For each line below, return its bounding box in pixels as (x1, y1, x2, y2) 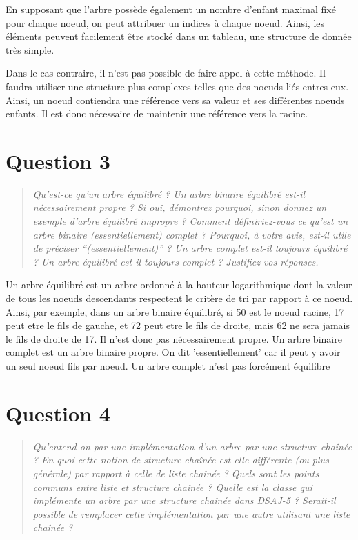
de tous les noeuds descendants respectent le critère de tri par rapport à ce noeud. (6, 291, 353, 306)
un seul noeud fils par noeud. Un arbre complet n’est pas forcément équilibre (6, 359, 330, 372)
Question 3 (6, 146, 110, 174)
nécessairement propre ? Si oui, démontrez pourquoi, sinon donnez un (32, 200, 327, 214)
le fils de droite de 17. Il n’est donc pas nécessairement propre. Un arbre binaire (6, 331, 342, 346)
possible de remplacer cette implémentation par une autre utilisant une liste (32, 506, 350, 521)
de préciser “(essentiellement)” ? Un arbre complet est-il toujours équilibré (32, 241, 348, 255)
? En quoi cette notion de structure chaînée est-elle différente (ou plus (32, 452, 329, 467)
